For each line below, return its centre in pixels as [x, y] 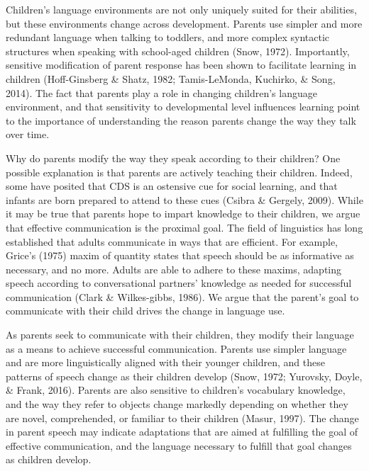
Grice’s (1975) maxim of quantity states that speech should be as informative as [180, 255]
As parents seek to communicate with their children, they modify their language [180, 335]
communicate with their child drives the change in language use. [145, 311]
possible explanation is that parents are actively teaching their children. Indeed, [179, 172]
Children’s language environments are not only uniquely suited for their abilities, [181, 9]
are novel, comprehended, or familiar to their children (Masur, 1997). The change [182, 418]
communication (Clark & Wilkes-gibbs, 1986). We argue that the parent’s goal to [182, 296]
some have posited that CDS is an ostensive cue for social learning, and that [172, 186]
